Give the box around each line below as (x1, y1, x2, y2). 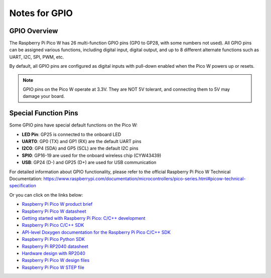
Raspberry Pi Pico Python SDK (22, 236, 85, 242)
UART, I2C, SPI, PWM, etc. (9, 54, 64, 60)
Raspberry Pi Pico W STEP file (22, 264, 85, 270)
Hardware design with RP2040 (22, 250, 85, 256)
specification (9, 183, 36, 189)
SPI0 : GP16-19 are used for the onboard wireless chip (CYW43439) (22, 152, 162, 158)
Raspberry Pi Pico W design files (22, 257, 90, 263)
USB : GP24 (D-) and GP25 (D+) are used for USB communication (22, 160, 157, 166)
